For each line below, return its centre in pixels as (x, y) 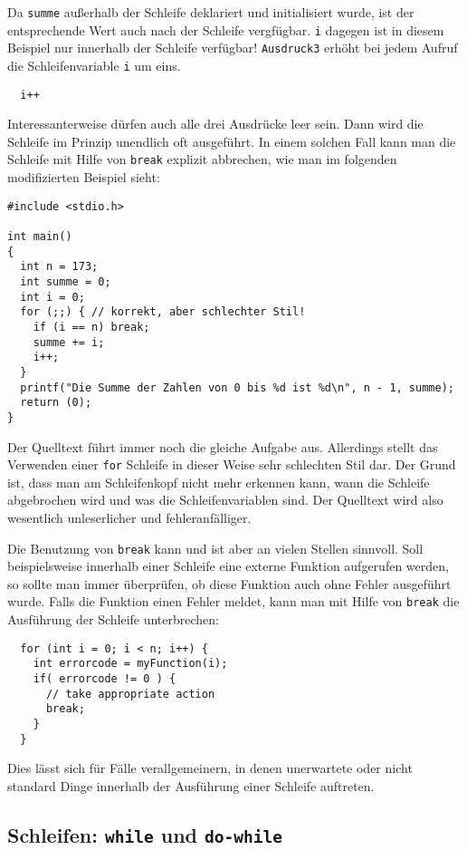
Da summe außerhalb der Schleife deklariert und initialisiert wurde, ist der (211, 12)
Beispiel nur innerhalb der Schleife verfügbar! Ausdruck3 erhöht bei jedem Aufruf (233, 48)
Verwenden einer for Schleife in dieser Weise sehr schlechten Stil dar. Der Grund (232, 464)
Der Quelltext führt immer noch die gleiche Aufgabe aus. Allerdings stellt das (223, 446)
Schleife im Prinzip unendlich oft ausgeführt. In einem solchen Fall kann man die (232, 141)
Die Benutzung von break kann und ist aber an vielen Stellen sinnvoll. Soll (215, 548)
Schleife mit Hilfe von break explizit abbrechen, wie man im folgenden (202, 159)
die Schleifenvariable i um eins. (94, 65)
